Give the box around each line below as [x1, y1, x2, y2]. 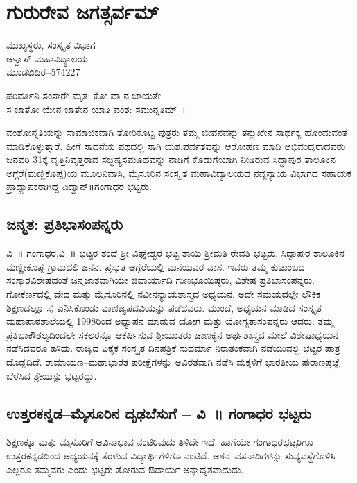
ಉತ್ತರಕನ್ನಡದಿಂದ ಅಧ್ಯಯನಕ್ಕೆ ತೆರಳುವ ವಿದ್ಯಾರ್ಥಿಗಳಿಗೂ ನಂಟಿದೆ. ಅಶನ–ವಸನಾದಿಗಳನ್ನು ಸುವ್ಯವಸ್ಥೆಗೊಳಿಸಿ [6, 448, 336, 462]
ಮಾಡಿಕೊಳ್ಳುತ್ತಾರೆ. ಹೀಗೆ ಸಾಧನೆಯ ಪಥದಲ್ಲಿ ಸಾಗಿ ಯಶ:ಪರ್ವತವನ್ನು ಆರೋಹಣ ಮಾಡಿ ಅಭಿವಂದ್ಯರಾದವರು [6, 138, 345, 153]
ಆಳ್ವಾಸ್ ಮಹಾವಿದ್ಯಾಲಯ [6, 51, 88, 65]
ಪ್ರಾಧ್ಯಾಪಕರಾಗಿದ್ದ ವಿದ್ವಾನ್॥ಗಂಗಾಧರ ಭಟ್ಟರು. [6, 179, 152, 194]
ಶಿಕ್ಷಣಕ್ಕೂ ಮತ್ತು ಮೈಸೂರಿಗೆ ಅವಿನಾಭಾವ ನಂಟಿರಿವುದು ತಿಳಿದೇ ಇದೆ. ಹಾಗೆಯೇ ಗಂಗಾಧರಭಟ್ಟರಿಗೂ [6, 434, 313, 449]
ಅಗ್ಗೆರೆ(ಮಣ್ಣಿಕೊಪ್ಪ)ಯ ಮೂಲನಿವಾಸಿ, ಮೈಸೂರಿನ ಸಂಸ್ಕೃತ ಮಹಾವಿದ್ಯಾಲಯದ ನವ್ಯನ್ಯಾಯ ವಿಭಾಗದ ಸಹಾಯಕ [6, 165, 351, 180]
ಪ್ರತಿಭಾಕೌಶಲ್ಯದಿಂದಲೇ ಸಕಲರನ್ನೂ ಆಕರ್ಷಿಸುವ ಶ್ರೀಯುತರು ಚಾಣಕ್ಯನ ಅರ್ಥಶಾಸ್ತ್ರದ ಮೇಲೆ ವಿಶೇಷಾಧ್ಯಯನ [6, 327, 339, 341]
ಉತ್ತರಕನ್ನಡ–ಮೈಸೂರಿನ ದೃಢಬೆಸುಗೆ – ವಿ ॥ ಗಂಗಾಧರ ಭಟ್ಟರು [6, 402, 311, 423]
